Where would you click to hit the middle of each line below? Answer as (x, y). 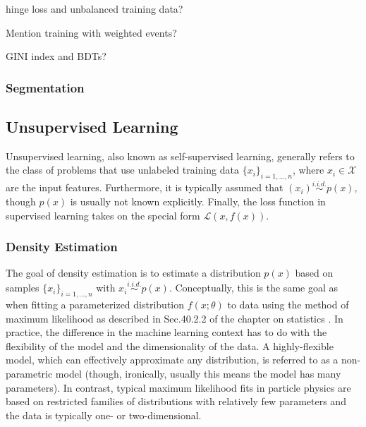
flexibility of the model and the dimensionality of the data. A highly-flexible (170, 345)
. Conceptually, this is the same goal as (253, 288)
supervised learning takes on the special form (103, 215)
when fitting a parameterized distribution (95, 305)
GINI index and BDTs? (56, 56)
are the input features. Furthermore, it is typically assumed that (145, 187)
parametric (29, 374)
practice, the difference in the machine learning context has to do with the (166, 332)
